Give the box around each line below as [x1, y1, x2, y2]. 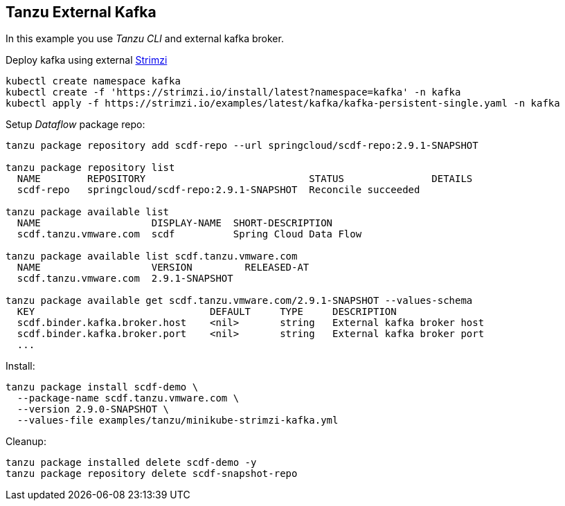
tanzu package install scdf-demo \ [6, 381, 199, 393]
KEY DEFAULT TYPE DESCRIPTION [17, 306, 397, 318]
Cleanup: [6, 435, 46, 448]
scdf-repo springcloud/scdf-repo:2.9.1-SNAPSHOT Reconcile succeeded [17, 184, 420, 196]
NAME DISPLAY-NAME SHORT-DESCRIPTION [17, 217, 333, 229]
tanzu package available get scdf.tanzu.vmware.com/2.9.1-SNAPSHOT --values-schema [6, 295, 473, 307]
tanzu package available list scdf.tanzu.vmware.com [6, 251, 298, 262]
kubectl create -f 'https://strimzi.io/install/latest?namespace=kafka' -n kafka [6, 87, 461, 98]
